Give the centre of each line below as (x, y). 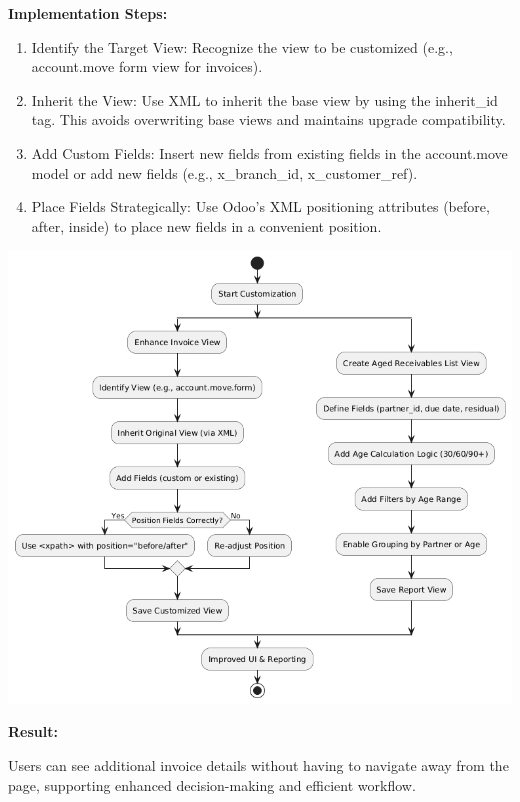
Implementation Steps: (88, 13)
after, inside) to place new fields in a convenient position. (206, 225)
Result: (33, 731)
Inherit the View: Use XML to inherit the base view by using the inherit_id (264, 99)
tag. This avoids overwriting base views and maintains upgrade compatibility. (268, 119)
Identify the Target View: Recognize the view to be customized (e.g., (242, 46)
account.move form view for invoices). (147, 66)
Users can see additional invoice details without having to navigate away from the (258, 765)
